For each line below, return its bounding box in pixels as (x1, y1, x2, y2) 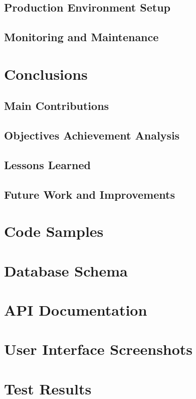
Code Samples (4, 221, 104, 241)
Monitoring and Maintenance (4, 29, 159, 45)
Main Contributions (4, 98, 109, 113)
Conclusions (4, 63, 88, 84)
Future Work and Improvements (4, 186, 175, 202)
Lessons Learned (4, 157, 91, 172)
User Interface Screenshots (4, 339, 193, 359)
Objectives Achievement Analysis (4, 127, 180, 143)
